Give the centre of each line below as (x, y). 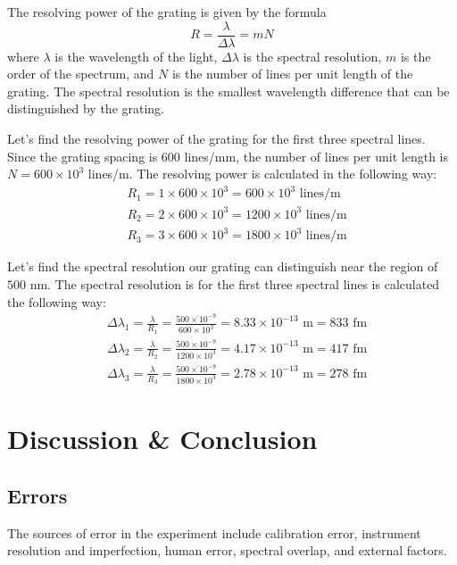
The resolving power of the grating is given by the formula (167, 12)
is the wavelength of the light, (136, 56)
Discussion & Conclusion (162, 439)
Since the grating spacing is (83, 156)
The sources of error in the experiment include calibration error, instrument (214, 532)
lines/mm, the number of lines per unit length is (316, 156)
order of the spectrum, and (81, 74)
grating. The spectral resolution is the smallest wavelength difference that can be (228, 91)
